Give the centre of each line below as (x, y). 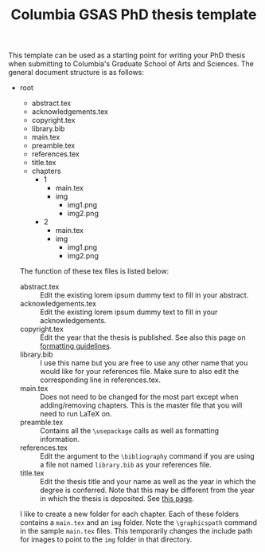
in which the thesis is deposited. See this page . (117, 499)
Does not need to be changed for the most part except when (139, 397)
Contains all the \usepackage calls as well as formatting (129, 431)
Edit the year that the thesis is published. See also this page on (142, 337)
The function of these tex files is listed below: (94, 271)
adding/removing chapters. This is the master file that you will (141, 405)
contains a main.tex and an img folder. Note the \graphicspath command (138, 522)
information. (59, 440)
